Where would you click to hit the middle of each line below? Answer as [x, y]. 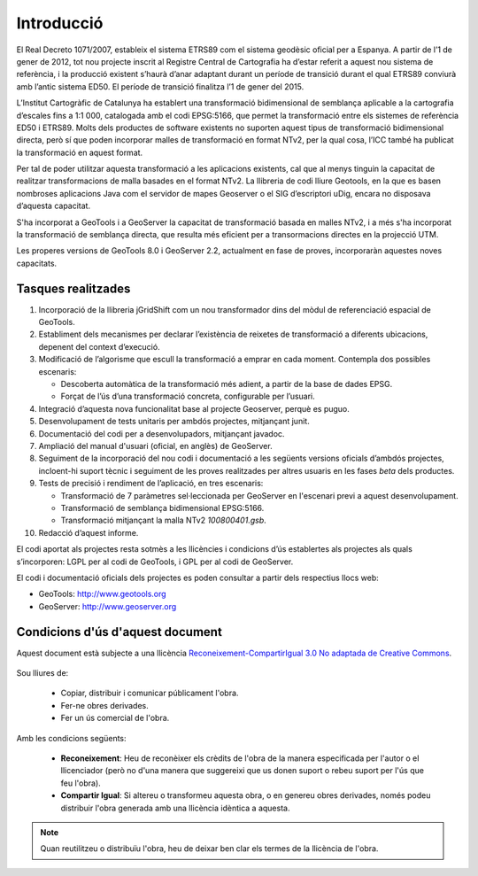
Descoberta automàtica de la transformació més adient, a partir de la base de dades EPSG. [227, 384]
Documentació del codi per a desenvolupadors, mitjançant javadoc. [162, 433]
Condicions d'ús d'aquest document [119, 632]
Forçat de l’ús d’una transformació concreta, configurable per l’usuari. [188, 396]
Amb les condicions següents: [72, 738]
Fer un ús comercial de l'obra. [115, 718]
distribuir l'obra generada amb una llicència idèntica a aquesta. [175, 808]
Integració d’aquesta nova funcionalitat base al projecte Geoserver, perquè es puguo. [194, 408]
